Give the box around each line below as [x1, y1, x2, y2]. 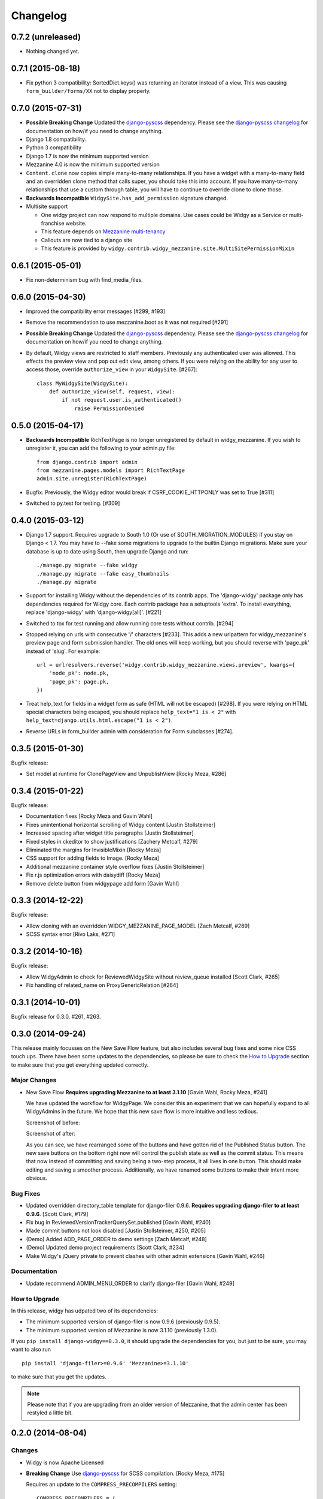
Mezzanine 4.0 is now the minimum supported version [26, 161, 160, 168]
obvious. [26, 1175, 48, 1182]
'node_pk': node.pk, [48, 670, 109, 677]
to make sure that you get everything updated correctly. [11, 1061, 149, 1068]
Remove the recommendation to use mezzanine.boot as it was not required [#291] [26, 318, 228, 326]
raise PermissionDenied [74, 405, 144, 412]
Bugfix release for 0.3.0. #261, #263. [11, 1013, 101, 1020]
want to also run [11, 1346, 51, 1353]
